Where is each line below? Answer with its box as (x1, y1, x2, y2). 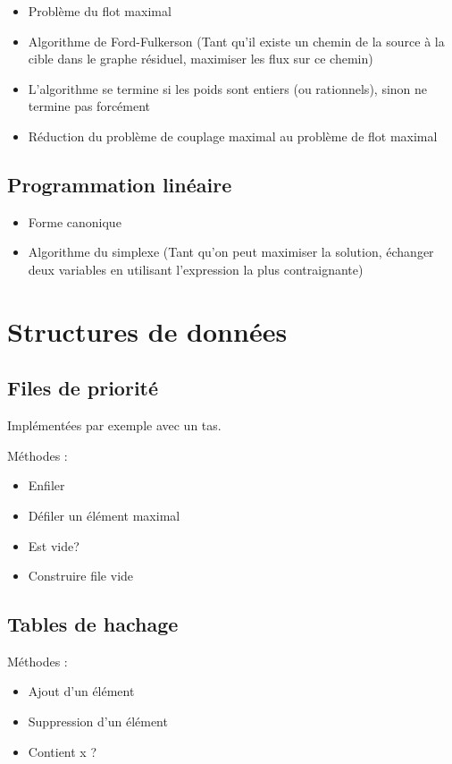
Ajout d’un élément (28, 682, 135, 700)
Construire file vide (28, 566, 134, 585)
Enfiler (28, 476, 65, 495)
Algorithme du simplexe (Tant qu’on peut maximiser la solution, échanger (28, 242, 434, 261)
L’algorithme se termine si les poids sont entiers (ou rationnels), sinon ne (28, 79, 428, 98)
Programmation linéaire (7, 170, 232, 198)
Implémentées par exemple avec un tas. (7, 416, 222, 435)
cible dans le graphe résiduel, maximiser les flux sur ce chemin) (28, 49, 373, 68)
